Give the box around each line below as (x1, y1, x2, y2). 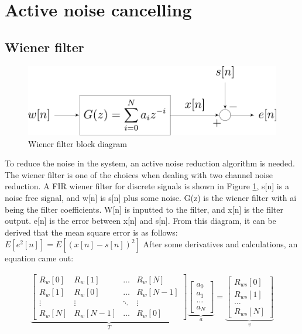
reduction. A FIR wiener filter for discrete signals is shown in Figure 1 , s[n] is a (5, 180, 289, 192)
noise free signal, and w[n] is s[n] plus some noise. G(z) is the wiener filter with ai (5, 192, 297, 204)
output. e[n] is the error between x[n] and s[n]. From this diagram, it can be (5, 214, 276, 227)
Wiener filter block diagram (28, 137, 127, 149)
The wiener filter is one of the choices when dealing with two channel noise (5, 168, 273, 180)
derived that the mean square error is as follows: (5, 226, 178, 238)
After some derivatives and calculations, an (143, 238, 298, 250)
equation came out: (5, 252, 74, 264)
